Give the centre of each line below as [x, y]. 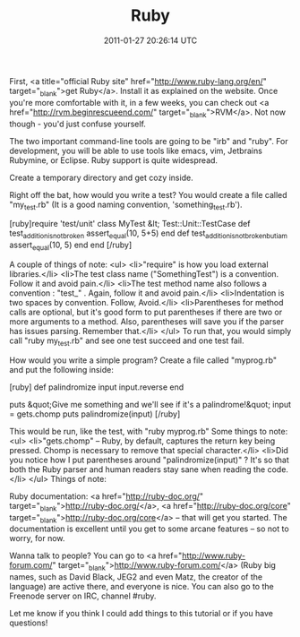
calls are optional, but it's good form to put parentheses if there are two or [146, 312]
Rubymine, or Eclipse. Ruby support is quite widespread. [113, 160]
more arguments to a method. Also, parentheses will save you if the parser [147, 321]
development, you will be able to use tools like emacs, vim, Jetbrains [136, 151]
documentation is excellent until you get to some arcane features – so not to [149, 529]
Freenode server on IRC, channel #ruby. [83, 596]
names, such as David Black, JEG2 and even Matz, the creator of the [136, 577]
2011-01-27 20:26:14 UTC [150, 40]
